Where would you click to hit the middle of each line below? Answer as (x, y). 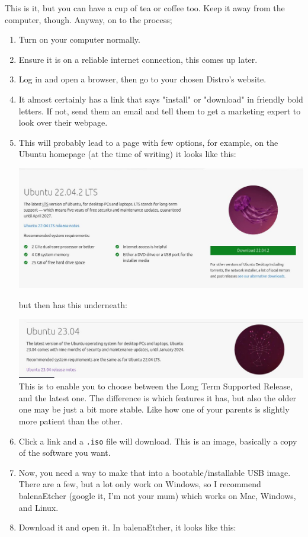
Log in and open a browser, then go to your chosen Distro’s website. (142, 79)
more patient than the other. (71, 421)
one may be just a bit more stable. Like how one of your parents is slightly (154, 409)
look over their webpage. (63, 122)
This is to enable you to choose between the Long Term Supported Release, (156, 386)
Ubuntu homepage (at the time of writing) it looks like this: (127, 154)
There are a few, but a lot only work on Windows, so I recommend (140, 484)
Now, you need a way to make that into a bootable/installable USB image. (155, 472)
